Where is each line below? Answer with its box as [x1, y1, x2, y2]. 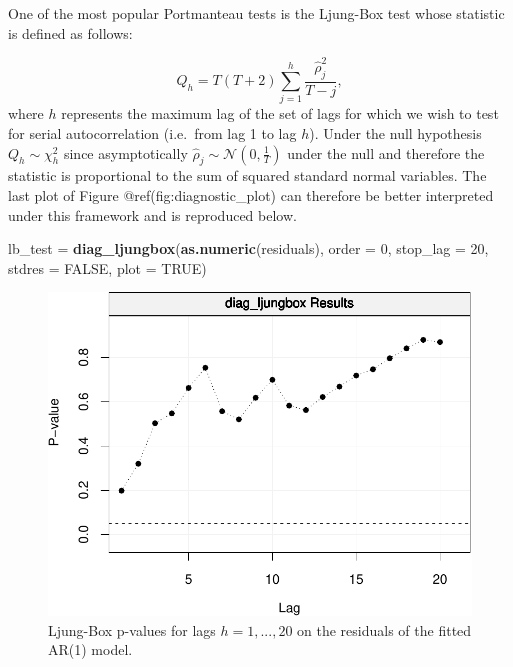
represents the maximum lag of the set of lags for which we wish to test [61, 103, 499, 124]
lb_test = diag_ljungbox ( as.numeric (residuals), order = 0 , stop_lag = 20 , [8, 238, 489, 259]
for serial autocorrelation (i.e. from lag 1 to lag [8, 123, 297, 144]
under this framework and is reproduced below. [8, 204, 297, 225]
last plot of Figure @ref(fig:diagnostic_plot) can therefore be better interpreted [8, 185, 494, 206]
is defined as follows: [8, 22, 133, 43]
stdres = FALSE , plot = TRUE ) [8, 257, 207, 278]
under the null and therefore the [287, 142, 485, 163]
